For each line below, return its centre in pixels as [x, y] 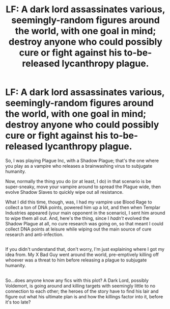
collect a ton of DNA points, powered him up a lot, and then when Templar [83, 207]
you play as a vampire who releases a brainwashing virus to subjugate [79, 166]
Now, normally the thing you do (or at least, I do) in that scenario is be [78, 181]
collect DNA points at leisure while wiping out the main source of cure [78, 229]
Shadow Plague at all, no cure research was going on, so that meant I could [84, 223]
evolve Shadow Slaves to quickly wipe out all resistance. [64, 192]
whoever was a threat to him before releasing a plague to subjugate [76, 260]
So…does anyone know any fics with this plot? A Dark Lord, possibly [77, 280]
